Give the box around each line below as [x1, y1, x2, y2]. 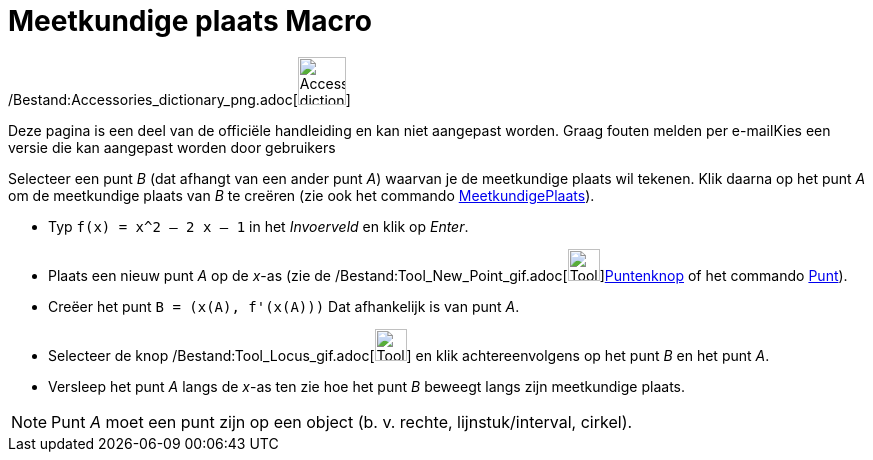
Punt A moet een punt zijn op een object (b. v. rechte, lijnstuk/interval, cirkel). [51, 411, 633, 432]
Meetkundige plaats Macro [8, 4, 372, 38]
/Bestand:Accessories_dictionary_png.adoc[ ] [8, 90, 351, 108]
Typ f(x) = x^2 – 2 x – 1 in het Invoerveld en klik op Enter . [48, 217, 469, 235]
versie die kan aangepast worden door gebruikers [8, 138, 336, 156]
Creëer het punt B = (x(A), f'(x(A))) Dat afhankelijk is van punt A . [48, 297, 520, 315]
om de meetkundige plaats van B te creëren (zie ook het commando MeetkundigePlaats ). [8, 186, 595, 204]
